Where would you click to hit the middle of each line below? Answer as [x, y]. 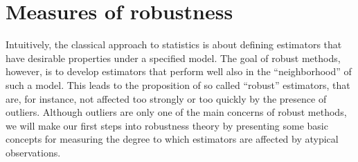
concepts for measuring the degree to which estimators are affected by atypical [172, 139]
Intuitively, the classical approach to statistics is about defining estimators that [174, 44]
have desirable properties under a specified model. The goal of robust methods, [173, 58]
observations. [33, 152]
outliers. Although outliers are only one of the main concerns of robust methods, [176, 112]
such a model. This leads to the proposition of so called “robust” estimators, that [178, 84]
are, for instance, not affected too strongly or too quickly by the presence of [166, 98]
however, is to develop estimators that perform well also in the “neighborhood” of [179, 71]
